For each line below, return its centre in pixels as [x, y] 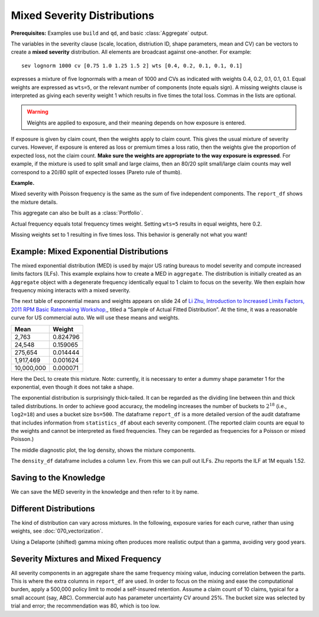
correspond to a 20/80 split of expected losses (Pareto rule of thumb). [97, 172]
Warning [38, 112]
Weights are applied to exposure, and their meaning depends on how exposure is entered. [136, 123]
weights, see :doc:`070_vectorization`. [57, 531]
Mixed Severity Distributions [83, 15]
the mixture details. [34, 202]
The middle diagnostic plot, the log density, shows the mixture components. [103, 450]
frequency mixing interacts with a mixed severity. [71, 290]
